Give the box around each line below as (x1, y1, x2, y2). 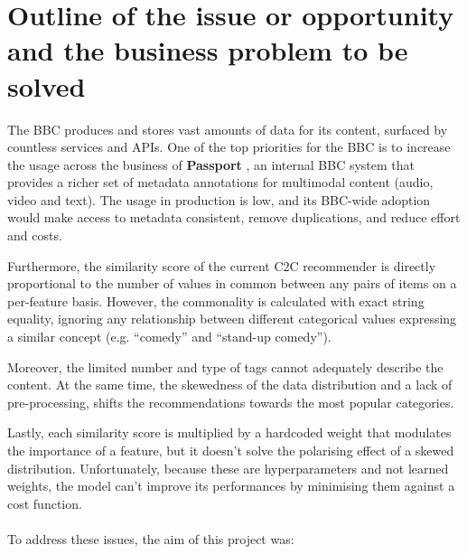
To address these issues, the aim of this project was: (7, 529, 294, 548)
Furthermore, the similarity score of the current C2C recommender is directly (7, 256, 436, 275)
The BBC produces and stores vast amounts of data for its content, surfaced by (7, 119, 448, 138)
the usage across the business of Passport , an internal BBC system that (7, 155, 415, 174)
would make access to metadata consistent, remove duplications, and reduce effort (7, 208, 461, 227)
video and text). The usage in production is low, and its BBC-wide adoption (7, 190, 431, 209)
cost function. (7, 493, 82, 512)
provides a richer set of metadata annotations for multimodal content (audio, (7, 173, 434, 192)
